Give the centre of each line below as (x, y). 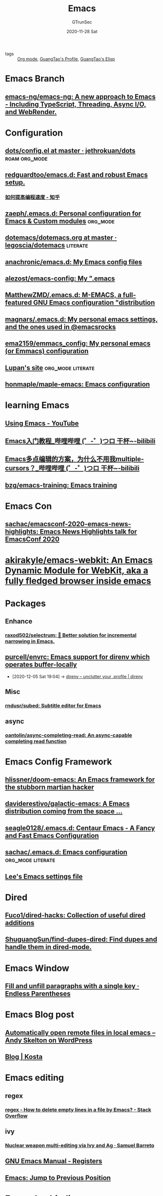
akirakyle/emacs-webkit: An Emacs (79, 560)
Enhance (19, 621)
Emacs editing (35, 1078)
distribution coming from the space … (64, 811)
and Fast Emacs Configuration (52, 836)
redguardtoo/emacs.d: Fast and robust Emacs (76, 175)
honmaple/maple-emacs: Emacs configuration (78, 384)
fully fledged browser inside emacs (78, 581)
